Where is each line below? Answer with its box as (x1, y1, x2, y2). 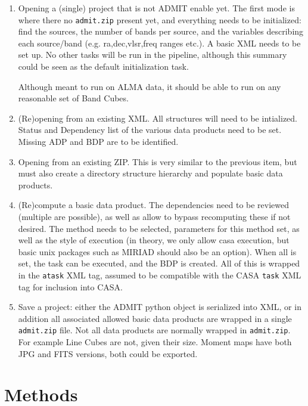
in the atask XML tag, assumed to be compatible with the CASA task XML (18, 268, 301, 281)
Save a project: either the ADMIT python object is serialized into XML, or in (18, 300, 301, 313)
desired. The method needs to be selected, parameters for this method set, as (18, 222, 300, 234)
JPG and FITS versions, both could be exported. (18, 347, 198, 359)
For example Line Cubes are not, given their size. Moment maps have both (18, 336, 292, 348)
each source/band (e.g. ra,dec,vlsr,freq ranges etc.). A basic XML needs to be (18, 36, 301, 49)
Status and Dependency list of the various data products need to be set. (18, 123, 282, 136)
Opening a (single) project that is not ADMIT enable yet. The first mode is (18, 2, 295, 14)
